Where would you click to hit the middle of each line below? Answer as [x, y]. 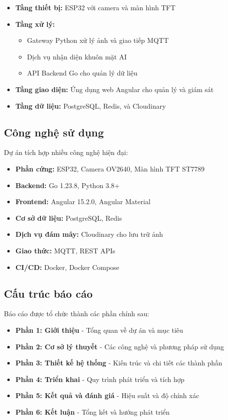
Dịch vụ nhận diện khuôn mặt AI [77, 56]
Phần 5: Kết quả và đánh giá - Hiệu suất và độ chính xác [107, 395]
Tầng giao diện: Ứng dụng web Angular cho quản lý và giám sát [114, 89]
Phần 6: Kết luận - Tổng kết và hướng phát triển [93, 411]
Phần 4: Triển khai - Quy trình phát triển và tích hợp [100, 379]
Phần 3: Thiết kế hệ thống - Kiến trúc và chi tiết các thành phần [119, 363]
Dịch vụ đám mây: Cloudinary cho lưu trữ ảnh [89, 234]
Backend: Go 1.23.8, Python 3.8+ [67, 185]
